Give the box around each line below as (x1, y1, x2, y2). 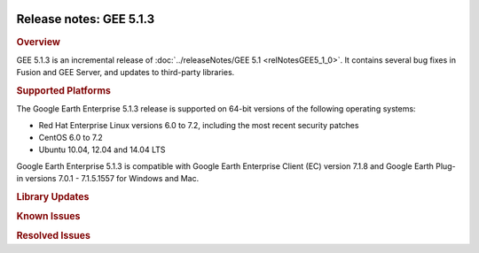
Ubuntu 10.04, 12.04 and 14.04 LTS (38, 144, 166, 155)
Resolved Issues (16, 230, 90, 242)
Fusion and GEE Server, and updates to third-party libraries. (16, 67, 235, 78)
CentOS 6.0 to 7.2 (38, 133, 104, 142)
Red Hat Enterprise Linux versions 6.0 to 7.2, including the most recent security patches (38, 119, 359, 130)
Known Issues (16, 211, 81, 223)
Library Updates (16, 190, 90, 203)
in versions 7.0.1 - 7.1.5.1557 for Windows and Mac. (16, 173, 200, 184)
